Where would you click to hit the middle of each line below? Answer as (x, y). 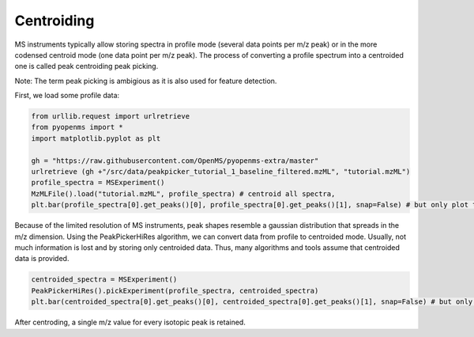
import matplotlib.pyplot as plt (96, 138)
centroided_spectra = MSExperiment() (104, 280)
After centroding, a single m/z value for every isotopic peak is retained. (130, 322)
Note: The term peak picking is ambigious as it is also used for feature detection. (146, 81)
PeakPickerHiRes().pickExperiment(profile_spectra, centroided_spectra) (175, 290)
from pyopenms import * (77, 127)
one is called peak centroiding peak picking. (87, 66)
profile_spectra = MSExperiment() (98, 183)
